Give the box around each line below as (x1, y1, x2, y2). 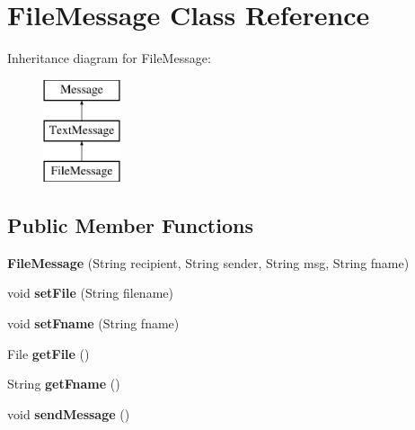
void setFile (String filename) (7, 283, 173, 302)
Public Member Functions (7, 211, 253, 239)
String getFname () (7, 374, 120, 393)
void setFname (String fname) (7, 314, 180, 333)
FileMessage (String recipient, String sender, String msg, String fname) (7, 253, 410, 272)
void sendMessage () (7, 404, 130, 423)
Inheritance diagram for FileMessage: (7, 49, 211, 67)
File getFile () (7, 344, 90, 363)
